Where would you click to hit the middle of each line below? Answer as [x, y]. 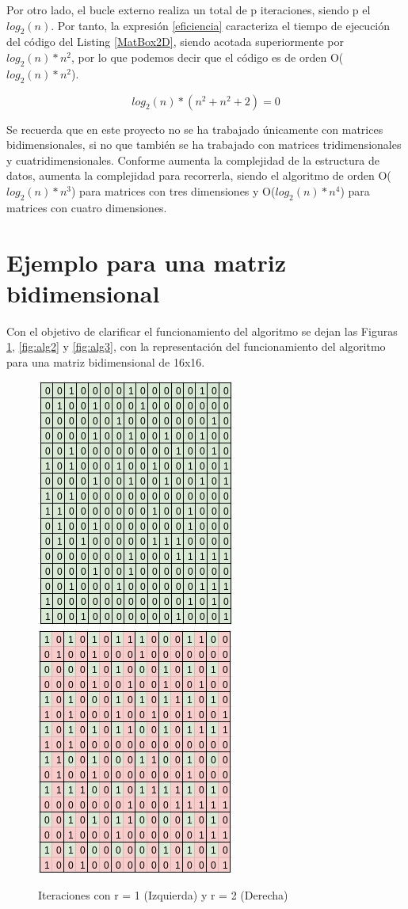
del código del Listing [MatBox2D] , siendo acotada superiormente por [175, 42]
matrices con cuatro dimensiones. [87, 207]
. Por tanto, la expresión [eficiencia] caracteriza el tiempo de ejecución [221, 25]
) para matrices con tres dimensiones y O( [173, 190]
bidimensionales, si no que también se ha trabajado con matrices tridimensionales [204, 145]
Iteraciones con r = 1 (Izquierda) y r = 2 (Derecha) [163, 894]
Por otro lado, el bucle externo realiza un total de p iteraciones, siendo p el [189, 10]
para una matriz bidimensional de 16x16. [106, 361]
